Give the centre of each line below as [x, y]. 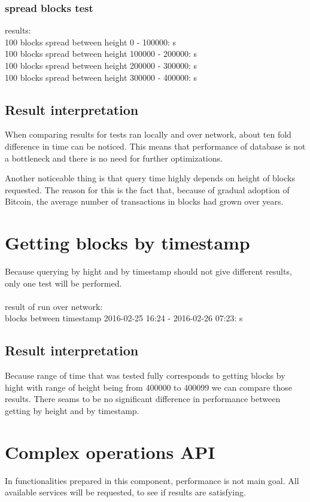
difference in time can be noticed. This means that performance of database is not [155, 146]
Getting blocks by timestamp [127, 243]
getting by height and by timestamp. [72, 411]
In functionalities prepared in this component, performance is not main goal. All [152, 480]
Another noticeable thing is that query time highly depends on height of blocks [150, 178]
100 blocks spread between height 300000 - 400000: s [101, 77]
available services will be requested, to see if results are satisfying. [125, 492]
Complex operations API [110, 451]
